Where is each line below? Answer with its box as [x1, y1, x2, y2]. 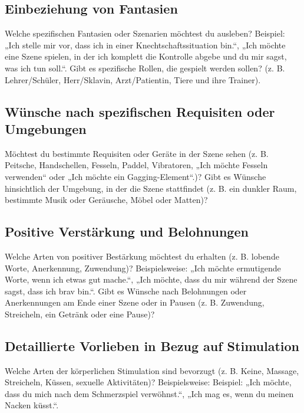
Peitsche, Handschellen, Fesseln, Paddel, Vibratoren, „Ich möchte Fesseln [5, 159, 268, 171]
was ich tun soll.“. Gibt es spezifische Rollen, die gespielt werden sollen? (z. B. [5, 61, 285, 74]
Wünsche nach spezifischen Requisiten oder [5, 102, 275, 120]
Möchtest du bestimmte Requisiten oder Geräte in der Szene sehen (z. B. [5, 147, 269, 159]
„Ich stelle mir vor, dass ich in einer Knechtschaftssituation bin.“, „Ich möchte [5, 38, 286, 51]
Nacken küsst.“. [5, 399, 59, 411]
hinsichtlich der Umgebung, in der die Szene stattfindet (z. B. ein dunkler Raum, [5, 182, 297, 194]
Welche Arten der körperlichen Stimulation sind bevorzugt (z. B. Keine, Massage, [5, 364, 299, 376]
